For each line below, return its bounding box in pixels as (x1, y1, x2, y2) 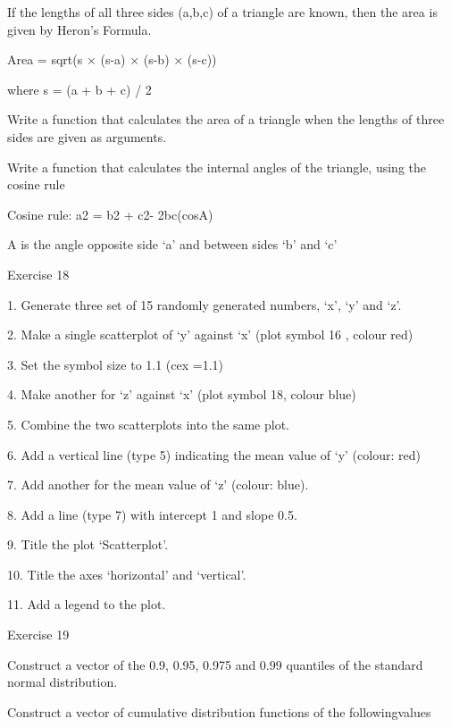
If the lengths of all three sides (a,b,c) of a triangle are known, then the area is (7, 3, 438, 21)
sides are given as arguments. (7, 127, 167, 146)
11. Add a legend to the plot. (7, 595, 166, 614)
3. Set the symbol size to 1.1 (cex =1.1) (7, 355, 224, 373)
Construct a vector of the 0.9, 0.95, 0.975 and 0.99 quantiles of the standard (7, 655, 423, 673)
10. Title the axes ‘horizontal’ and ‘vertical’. (7, 564, 246, 583)
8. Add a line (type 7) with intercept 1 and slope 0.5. (7, 505, 297, 523)
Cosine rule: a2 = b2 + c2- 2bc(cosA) (7, 205, 213, 223)
